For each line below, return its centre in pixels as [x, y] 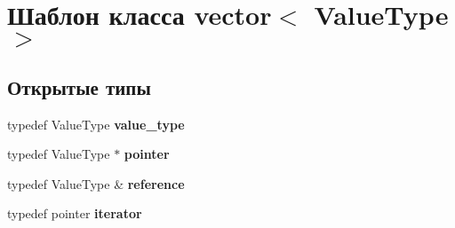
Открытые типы [79, 86]
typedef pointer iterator [75, 213]
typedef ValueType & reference [96, 183]
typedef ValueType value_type [96, 124]
